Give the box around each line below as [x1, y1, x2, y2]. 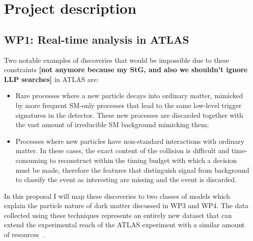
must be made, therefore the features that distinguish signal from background [15, 164, 250, 175]
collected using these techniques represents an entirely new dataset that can [4, 210, 232, 220]
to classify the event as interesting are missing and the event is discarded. [15, 174, 237, 185]
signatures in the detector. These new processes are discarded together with [15, 109, 243, 120]
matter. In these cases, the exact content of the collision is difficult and [15, 145, 229, 156]
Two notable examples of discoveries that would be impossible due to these [4, 54, 229, 65]
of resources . [4, 229, 45, 240]
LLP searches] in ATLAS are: [4, 74, 99, 84]
